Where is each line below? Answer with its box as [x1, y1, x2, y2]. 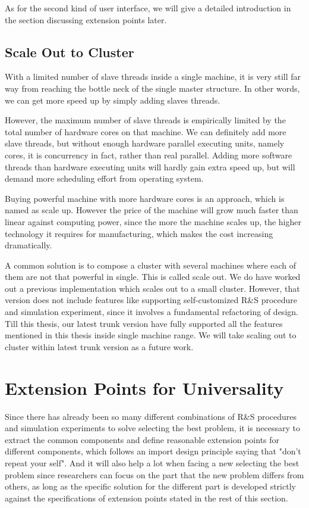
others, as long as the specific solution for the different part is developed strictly [5, 480, 296, 493]
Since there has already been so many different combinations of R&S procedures [5, 410, 297, 422]
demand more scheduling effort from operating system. [5, 172, 204, 185]
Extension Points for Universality [5, 375, 284, 400]
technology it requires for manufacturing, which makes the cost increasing [5, 227, 273, 239]
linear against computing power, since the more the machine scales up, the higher [5, 215, 301, 227]
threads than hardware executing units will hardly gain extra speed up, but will [5, 160, 295, 173]
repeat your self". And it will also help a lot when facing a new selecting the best [5, 456, 299, 469]
